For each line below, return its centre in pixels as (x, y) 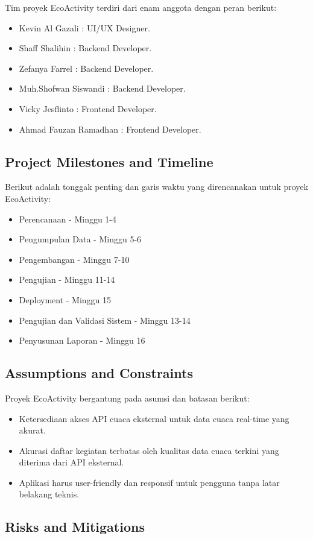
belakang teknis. (49, 494)
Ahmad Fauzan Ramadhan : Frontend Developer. (110, 129)
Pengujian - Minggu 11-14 (67, 279)
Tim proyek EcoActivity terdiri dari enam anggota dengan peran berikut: (141, 7)
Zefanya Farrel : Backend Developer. (86, 68)
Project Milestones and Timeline (109, 161)
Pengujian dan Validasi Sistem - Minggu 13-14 (105, 320)
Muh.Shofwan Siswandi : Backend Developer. (102, 88)
